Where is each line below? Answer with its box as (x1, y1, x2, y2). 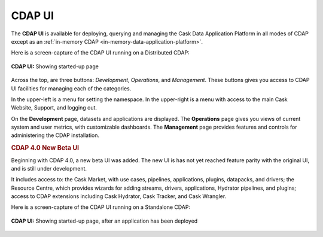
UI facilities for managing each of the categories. (11, 84, 132, 92)
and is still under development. (11, 165, 87, 172)
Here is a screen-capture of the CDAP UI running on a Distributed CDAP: (11, 49, 190, 56)
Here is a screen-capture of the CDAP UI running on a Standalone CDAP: (11, 203, 191, 211)
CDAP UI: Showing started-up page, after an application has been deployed (11, 217, 198, 224)
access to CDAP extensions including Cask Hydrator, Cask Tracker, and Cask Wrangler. (11, 193, 227, 200)
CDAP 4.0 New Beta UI (11, 144, 80, 152)
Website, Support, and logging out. (11, 104, 97, 111)
